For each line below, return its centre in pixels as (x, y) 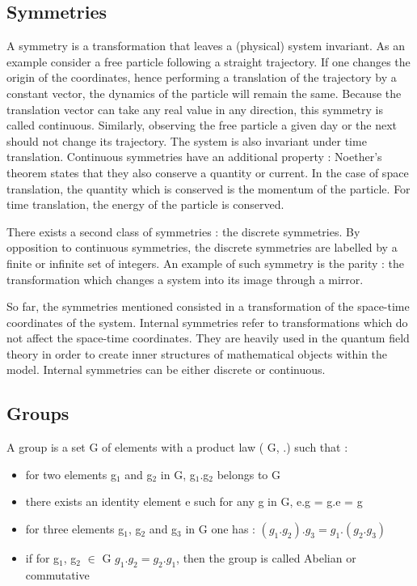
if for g (42, 558)
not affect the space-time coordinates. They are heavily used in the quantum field (208, 338)
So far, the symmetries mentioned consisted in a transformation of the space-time (208, 306)
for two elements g (71, 474)
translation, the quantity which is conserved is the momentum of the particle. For (208, 188)
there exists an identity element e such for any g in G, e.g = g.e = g (194, 501)
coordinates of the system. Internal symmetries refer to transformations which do (207, 322)
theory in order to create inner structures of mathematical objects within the (197, 353)
